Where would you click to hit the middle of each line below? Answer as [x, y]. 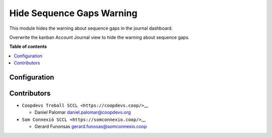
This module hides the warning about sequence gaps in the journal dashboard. [91, 28]
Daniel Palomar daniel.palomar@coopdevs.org [83, 112]
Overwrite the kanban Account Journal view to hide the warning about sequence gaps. [99, 37]
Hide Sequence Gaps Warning [74, 13]
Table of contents [28, 47]
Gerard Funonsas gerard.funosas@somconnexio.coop [91, 126]
